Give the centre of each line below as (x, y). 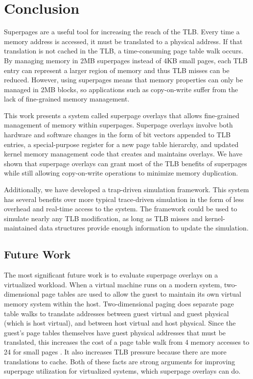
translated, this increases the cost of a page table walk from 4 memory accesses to (127, 342)
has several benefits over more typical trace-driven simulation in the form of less (124, 199)
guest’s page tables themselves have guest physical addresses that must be (115, 332)
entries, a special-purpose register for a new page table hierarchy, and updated (121, 144)
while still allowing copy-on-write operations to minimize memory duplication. (121, 173)
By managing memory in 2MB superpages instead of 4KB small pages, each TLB (126, 60)
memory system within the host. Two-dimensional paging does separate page (119, 303)
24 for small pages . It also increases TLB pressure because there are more (115, 351)
